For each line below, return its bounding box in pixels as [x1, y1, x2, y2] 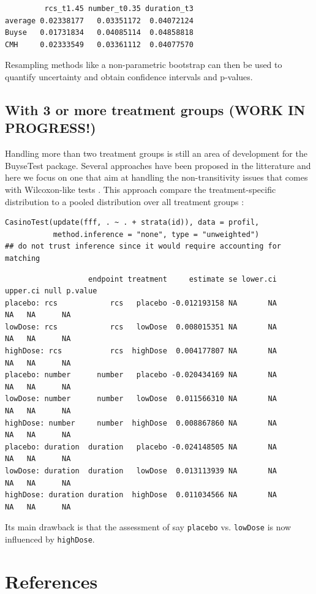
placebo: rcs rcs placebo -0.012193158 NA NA [5, 298, 277, 307]
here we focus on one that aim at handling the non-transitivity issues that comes [5, 171, 308, 184]
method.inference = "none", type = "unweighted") [53, 230, 260, 239]
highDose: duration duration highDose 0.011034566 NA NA [5, 491, 277, 500]
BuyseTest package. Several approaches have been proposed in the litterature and [5, 159, 311, 171]
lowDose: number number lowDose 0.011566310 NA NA [5, 394, 277, 404]
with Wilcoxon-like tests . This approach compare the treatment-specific [5, 182, 276, 195]
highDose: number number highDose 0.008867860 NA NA [5, 418, 277, 427]
